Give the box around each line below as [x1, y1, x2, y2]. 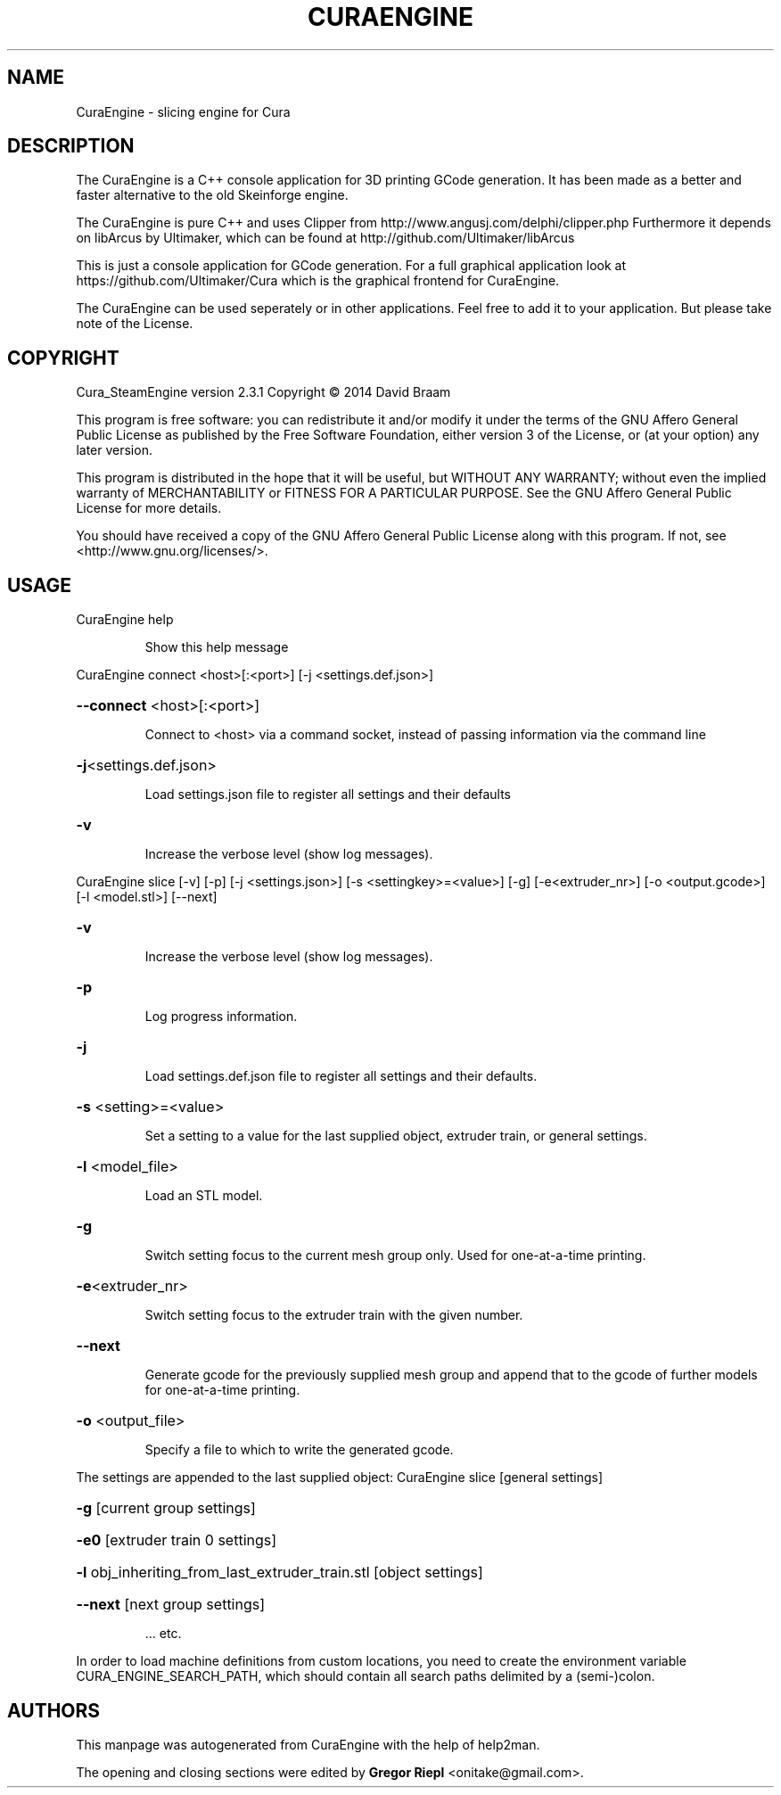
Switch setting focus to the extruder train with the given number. [144, 1307, 523, 1323]
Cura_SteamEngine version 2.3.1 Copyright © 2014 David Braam [76, 384, 451, 400]
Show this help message [144, 639, 289, 655]
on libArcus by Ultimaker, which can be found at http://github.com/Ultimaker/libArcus [76, 230, 575, 246]
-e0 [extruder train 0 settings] [76, 1531, 277, 1550]
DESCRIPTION [7, 135, 135, 158]
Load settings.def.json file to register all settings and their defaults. [144, 1068, 538, 1084]
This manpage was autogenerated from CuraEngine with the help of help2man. [76, 1736, 540, 1752]
